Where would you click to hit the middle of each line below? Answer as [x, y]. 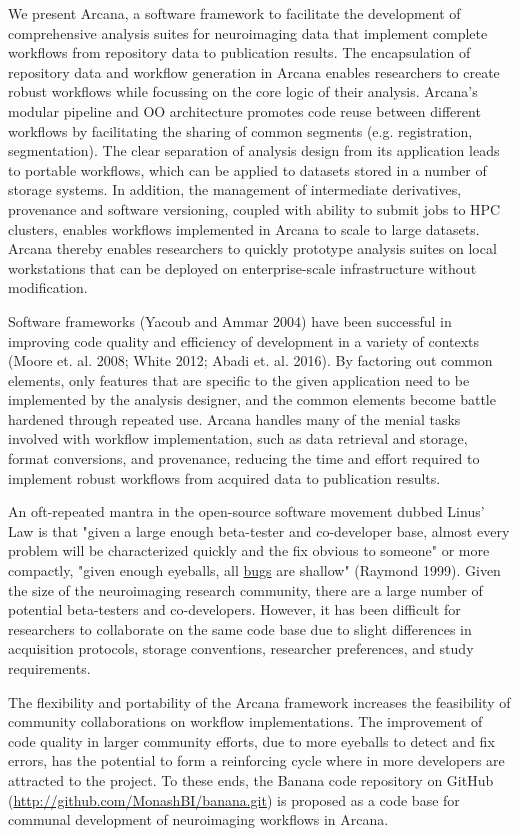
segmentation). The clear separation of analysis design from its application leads [254, 150]
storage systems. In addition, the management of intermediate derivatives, [235, 189]
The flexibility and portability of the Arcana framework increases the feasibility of [259, 701]
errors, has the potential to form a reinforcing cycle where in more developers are [256, 760]
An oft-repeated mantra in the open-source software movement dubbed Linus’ [246, 511]
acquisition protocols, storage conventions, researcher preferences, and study [241, 648]
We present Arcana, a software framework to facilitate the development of [234, 13]
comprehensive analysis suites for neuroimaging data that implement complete [248, 32]
